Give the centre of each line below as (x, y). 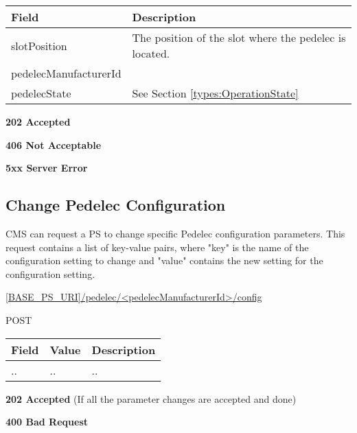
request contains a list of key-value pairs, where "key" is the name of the (157, 247)
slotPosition (39, 45)
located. (151, 53)
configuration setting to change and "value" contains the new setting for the (164, 260)
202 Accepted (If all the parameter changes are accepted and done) (151, 398)
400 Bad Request (47, 422)
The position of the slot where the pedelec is (239, 37)
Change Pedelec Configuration (116, 205)
